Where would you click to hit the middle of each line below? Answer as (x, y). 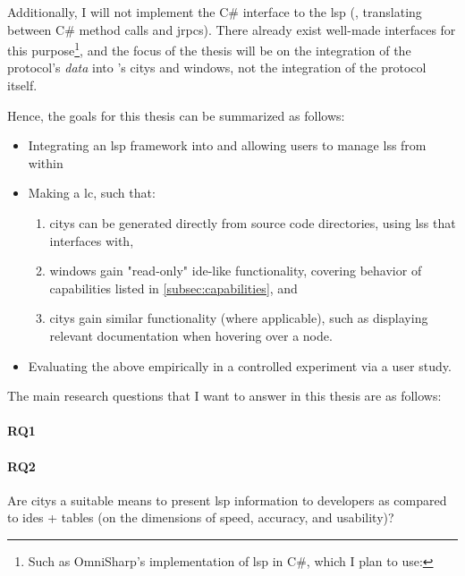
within (46, 162)
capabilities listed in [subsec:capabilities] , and (173, 288)
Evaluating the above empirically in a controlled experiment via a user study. (240, 365)
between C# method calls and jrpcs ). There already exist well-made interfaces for (232, 29)
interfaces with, (92, 240)
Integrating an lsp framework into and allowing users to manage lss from (227, 145)
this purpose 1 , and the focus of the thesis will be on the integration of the (209, 49)
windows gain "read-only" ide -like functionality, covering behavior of (236, 271)
